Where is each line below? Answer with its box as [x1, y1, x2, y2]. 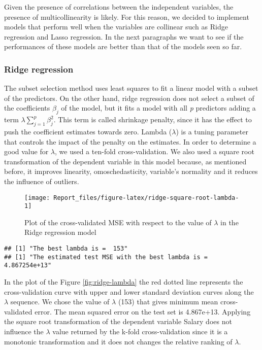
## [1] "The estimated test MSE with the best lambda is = [4, 253, 208, 261]
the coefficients [4, 102, 50, 113]
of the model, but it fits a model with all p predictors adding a [61, 102, 256, 113]
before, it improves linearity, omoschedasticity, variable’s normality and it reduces [4, 166, 258, 177]
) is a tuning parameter [176, 126, 248, 136]
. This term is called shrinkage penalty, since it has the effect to [53, 114, 252, 125]
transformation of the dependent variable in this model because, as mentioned [4, 156, 247, 166]
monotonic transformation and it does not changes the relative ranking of [4, 336, 233, 346]
